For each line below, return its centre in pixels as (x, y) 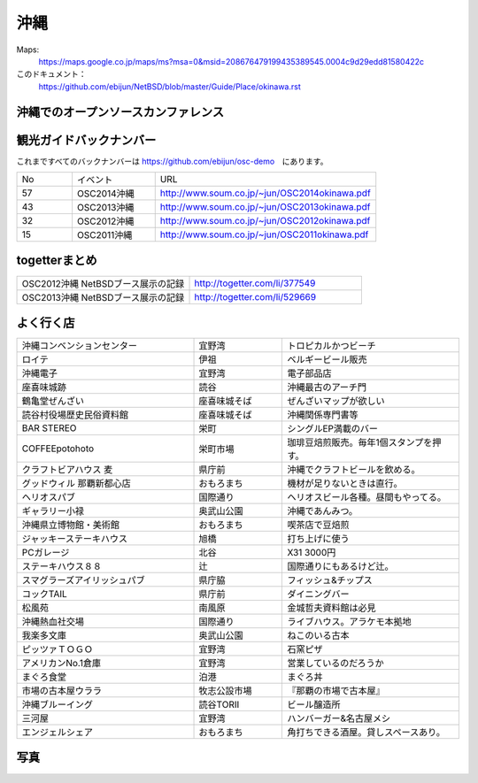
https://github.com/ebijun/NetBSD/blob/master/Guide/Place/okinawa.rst (170, 86)
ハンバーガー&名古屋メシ (339, 718)
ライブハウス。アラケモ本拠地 (349, 622)
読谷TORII (219, 705)
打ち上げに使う (318, 539)
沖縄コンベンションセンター (79, 346)
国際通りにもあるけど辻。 (340, 566)
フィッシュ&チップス (330, 580)
